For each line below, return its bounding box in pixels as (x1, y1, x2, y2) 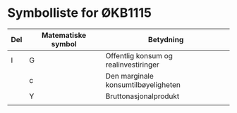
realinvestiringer (105, 60, 160, 69)
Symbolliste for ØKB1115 (7, 5, 152, 21)
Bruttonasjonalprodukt (105, 91, 180, 101)
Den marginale (105, 71, 154, 81)
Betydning (147, 34, 184, 44)
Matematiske (41, 30, 87, 40)
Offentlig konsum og (105, 51, 173, 60)
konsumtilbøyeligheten (105, 79, 181, 89)
